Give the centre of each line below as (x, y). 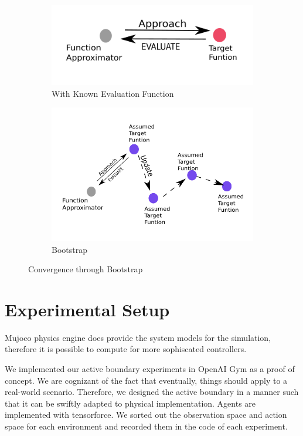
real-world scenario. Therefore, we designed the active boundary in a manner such (152, 392)
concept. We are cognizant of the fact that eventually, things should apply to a (146, 380)
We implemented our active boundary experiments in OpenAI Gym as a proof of (150, 369)
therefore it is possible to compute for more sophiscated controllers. (126, 349)
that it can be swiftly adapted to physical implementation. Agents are (130, 403)
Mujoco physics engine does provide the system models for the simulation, (138, 337)
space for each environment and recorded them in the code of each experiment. (146, 426)
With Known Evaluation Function (113, 93)
